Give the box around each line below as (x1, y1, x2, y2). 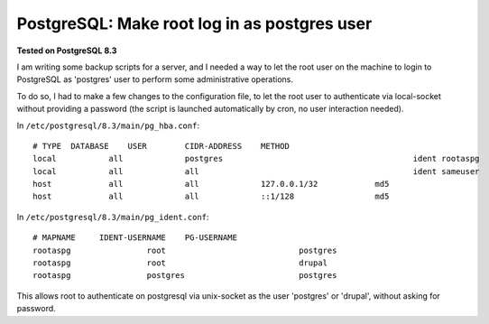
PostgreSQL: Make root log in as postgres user (16, 14, 373, 33)
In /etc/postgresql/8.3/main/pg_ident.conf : (16, 211, 209, 222)
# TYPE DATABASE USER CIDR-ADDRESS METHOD (32, 141, 291, 151)
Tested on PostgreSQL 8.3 (16, 45, 117, 56)
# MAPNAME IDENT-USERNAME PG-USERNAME (32, 233, 238, 243)
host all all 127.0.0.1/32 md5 (32, 179, 390, 190)
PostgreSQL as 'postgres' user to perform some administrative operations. (16, 74, 293, 85)
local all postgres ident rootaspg (32, 153, 480, 164)
